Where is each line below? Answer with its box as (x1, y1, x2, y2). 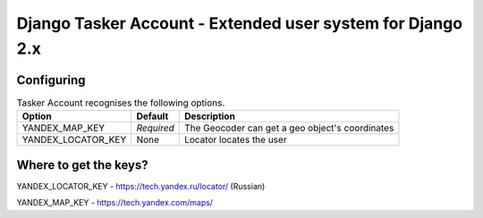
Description (183, 110, 236, 122)
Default (136, 110, 169, 122)
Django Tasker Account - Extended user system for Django (16, 13, 463, 33)
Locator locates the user (183, 134, 287, 147)
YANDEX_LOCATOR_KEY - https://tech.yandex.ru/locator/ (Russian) (16, 180, 266, 191)
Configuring (16, 72, 86, 88)
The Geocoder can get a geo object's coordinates (183, 122, 394, 134)
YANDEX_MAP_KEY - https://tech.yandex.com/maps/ (16, 197, 214, 208)
